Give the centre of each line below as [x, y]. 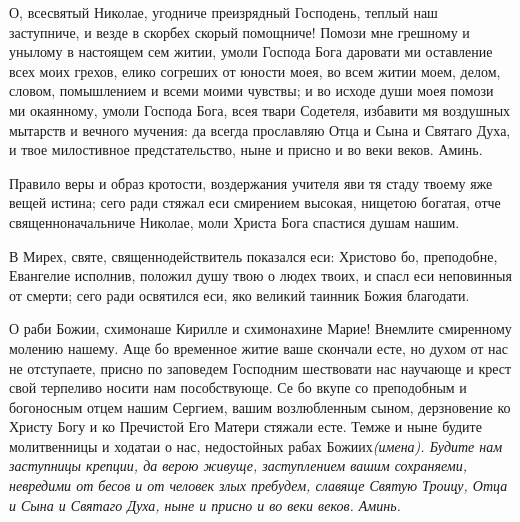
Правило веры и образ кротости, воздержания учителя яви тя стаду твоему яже [251, 182]
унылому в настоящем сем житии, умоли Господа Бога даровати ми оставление [251, 51]
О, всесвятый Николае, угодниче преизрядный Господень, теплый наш [223, 12]
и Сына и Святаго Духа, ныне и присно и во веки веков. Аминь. [205, 504]
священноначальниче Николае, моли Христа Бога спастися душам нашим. [234, 221]
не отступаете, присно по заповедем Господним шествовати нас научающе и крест [260, 367]
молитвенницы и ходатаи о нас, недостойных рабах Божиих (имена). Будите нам [256, 445]
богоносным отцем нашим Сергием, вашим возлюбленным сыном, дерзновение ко [260, 406]
